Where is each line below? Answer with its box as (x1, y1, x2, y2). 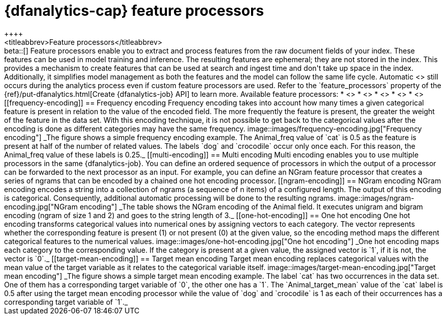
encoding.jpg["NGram (4, 202, 78, 211)
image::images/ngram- (337, 193, 414, 202)
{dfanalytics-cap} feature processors (4, 2, 264, 19)
